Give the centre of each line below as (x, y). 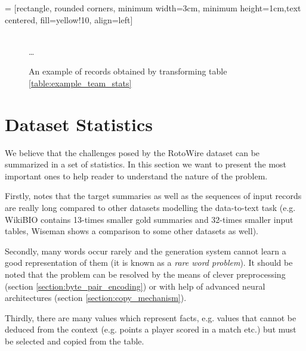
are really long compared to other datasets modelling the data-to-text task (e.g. (150, 208)
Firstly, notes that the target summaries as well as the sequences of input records (153, 196)
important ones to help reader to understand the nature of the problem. (136, 175)
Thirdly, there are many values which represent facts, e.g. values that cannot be (151, 317)
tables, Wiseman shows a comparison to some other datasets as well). (132, 231)
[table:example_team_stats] (80, 83)
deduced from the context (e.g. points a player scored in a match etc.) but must (151, 329)
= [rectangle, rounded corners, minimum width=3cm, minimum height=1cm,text (153, 8)
